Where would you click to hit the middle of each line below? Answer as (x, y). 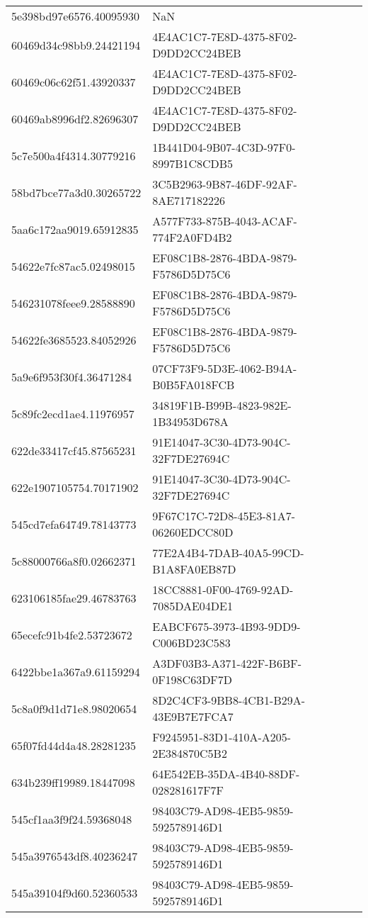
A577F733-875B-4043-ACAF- (225, 221)
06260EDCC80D (193, 532)
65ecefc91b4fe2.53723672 (72, 634)
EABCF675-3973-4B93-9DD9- (226, 626)
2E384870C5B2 (190, 753)
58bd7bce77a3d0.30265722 (76, 192)
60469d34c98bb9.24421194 (76, 45)
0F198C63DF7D (192, 679)
